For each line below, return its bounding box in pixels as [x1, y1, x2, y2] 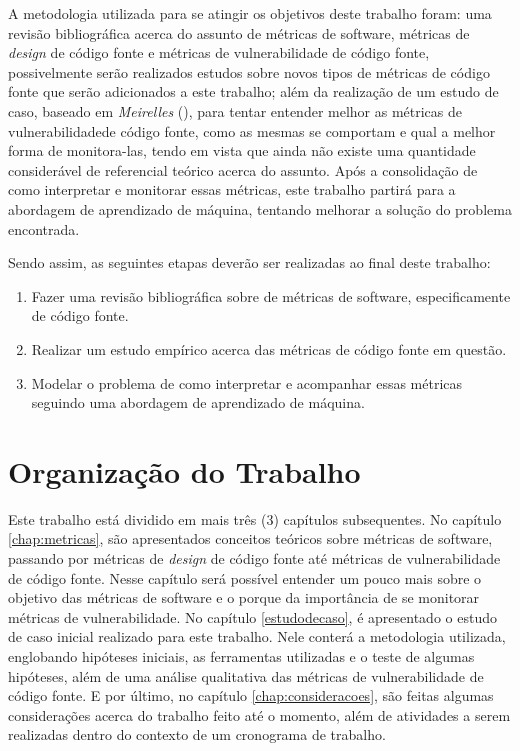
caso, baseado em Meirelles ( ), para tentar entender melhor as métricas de [8, 100, 463, 121]
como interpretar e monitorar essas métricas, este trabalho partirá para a [8, 179, 456, 200]
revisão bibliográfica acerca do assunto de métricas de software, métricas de [8, 22, 470, 43]
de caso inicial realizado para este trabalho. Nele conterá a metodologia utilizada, [8, 626, 506, 647]
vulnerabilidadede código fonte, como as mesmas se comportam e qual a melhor [8, 120, 496, 141]
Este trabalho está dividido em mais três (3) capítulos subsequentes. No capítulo [8, 508, 502, 529]
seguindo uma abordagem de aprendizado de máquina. [31, 392, 365, 413]
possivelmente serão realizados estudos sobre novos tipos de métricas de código [8, 61, 490, 82]
